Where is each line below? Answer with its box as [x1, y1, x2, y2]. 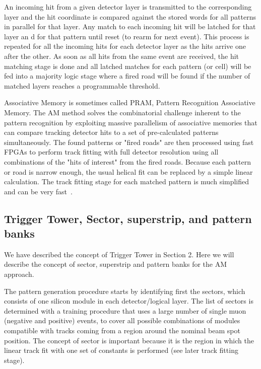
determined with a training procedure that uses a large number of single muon [4, 305, 246, 316]
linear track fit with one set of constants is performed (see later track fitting [4, 345, 238, 355]
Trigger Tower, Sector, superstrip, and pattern [4, 210, 252, 226]
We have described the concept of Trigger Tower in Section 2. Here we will [4, 249, 234, 259]
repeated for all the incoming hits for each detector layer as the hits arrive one [4, 41, 246, 51]
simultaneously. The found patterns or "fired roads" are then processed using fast [4, 136, 254, 147]
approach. [4, 269, 34, 279]
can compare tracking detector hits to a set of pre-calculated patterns [4, 127, 219, 137]
